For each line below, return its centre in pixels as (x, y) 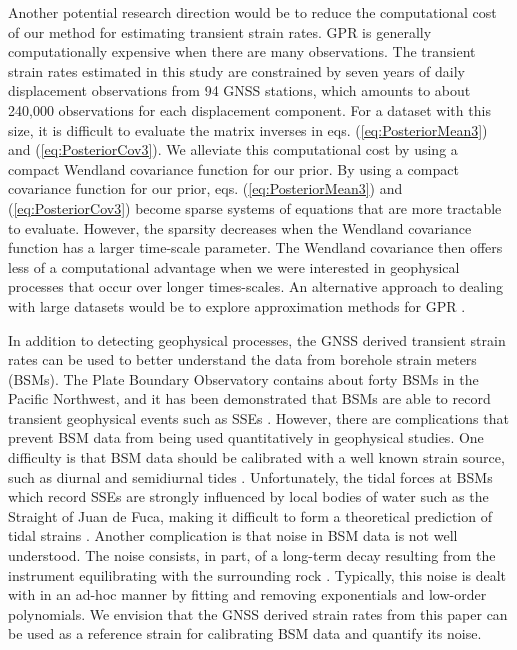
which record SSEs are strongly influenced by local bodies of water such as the (248, 496)
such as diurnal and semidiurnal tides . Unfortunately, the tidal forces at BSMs (250, 476)
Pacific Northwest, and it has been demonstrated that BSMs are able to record (249, 398)
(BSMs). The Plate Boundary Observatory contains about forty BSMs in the (243, 378)
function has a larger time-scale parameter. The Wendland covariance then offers (255, 247)
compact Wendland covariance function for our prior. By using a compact (233, 168)
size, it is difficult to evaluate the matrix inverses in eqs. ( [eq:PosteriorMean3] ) (248, 129)
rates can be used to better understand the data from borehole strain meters (242, 359)
